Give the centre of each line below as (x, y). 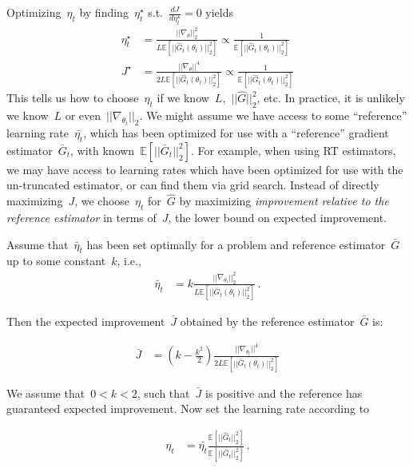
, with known (103, 150)
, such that (163, 393)
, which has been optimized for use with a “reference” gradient (236, 132)
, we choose (102, 201)
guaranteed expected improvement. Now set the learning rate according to (188, 409)
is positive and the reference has (284, 393)
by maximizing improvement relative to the (284, 201)
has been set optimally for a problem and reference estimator (236, 244)
